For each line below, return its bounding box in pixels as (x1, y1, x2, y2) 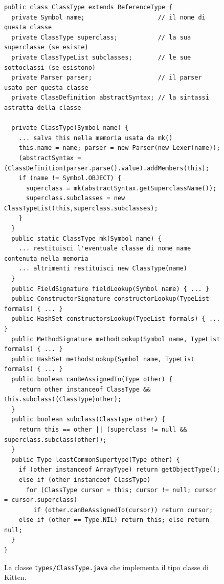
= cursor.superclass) (4, 496, 78, 504)
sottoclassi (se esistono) (4, 64, 96, 71)
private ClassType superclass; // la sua (11, 33, 191, 41)
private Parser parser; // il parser (11, 74, 202, 82)
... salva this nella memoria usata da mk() (18, 134, 173, 142)
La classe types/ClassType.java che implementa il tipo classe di (4, 561, 209, 572)
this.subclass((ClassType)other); (4, 396, 122, 403)
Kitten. (4, 572, 27, 582)
